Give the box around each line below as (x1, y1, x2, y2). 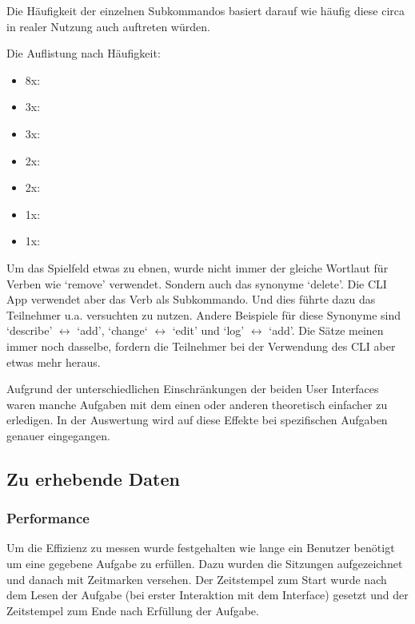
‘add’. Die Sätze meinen (269, 322, 384, 339)
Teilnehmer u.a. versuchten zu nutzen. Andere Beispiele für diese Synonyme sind (6, 306, 401, 323)
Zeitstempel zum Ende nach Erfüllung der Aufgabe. (6, 602, 259, 618)
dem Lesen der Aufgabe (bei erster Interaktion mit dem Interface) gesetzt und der (6, 586, 409, 603)
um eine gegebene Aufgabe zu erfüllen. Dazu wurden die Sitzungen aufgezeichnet (6, 555, 403, 572)
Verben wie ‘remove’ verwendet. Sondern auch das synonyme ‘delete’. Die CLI (6, 275, 387, 292)
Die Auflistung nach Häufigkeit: (6, 45, 161, 62)
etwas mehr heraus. (6, 353, 101, 370)
